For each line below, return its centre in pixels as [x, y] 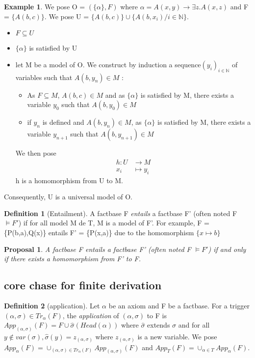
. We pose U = [67, 16]
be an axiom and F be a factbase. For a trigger [179, 305]
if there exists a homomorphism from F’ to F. [73, 259]
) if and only [227, 249]
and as [115, 95]
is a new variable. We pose [177, 337]
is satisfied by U [53, 48]
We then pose [36, 153]
